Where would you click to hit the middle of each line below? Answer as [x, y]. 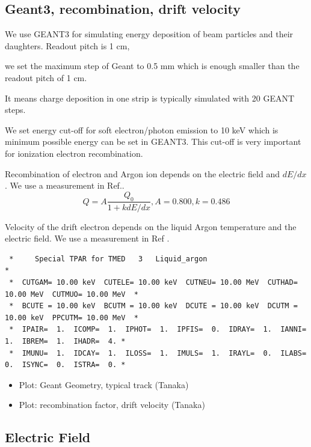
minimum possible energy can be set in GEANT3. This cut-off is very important [153, 141]
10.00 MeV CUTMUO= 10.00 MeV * [72, 294]
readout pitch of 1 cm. [46, 77]
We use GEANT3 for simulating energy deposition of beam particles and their [149, 34]
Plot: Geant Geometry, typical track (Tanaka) [104, 384]
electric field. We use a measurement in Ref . [87, 238]
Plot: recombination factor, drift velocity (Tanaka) [112, 405]
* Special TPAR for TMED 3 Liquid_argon [108, 259]
